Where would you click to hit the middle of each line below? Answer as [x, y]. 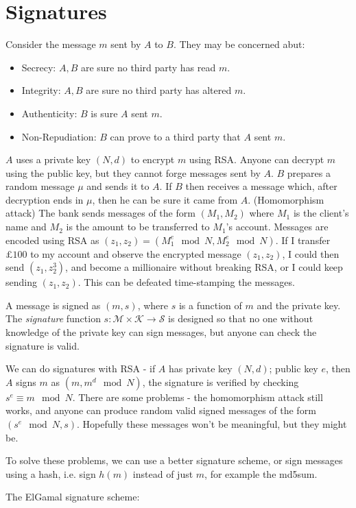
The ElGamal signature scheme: [73, 497]
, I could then [311, 253]
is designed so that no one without [241, 318]
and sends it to [118, 186]
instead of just [163, 473]
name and [26, 227]
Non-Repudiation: [59, 136]
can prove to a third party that [175, 136]
